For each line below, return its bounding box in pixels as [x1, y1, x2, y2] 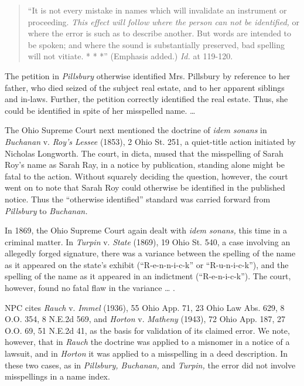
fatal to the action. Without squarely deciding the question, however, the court [5, 170, 288, 182]
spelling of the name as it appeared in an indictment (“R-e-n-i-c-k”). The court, [5, 270, 291, 282]
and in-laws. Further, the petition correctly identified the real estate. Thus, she [5, 93, 288, 105]
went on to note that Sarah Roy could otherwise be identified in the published [5, 181, 285, 194]
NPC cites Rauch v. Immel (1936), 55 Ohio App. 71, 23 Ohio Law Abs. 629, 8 [5, 301, 285, 313]
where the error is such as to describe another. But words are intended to [28, 27, 292, 39]
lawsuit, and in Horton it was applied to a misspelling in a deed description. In [5, 347, 288, 360]
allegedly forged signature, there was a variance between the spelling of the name [5, 247, 296, 259]
